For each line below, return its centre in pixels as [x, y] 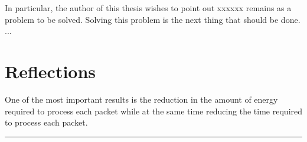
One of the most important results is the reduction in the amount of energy [141, 99]
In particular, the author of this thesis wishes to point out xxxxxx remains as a [148, 8]
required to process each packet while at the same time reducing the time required [154, 111]
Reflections [50, 71]
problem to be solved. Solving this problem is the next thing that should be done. [153, 19]
